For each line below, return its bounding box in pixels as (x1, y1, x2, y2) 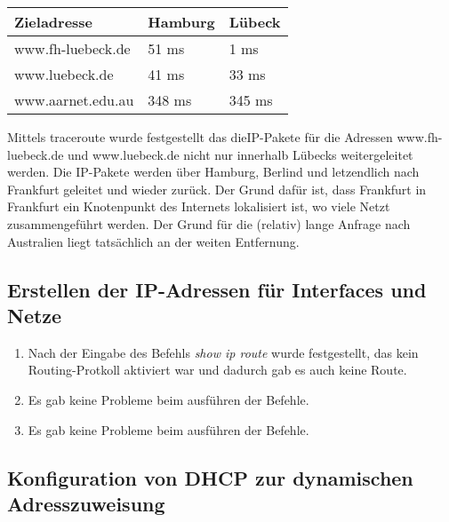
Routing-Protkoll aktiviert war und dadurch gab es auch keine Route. (28, 360, 407, 379)
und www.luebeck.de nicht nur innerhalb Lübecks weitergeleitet (68, 145, 413, 163)
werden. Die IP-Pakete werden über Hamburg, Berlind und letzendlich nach (7, 162, 420, 181)
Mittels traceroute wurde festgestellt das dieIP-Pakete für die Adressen (7, 128, 393, 146)
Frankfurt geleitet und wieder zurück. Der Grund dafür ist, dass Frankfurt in (7, 179, 427, 198)
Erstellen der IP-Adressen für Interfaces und (7, 275, 427, 303)
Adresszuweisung (7, 489, 165, 517)
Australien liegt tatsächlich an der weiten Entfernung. (7, 232, 300, 250)
